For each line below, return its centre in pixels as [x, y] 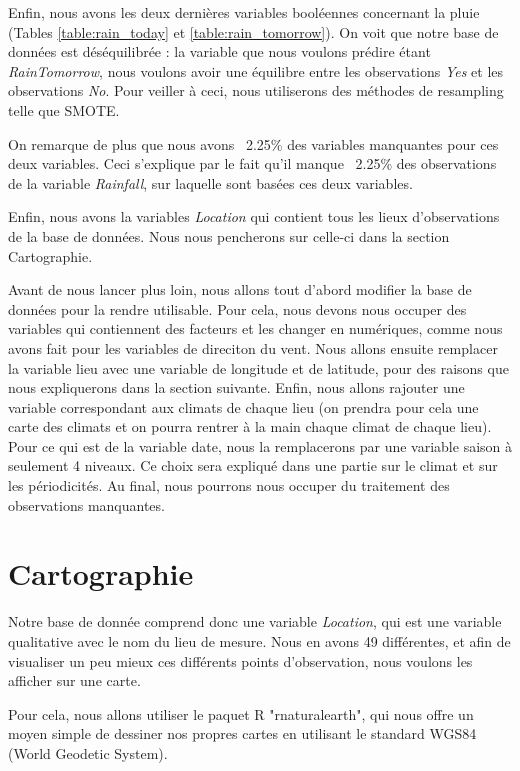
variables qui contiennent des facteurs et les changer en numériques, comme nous [255, 328]
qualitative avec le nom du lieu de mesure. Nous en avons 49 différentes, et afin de [259, 640]
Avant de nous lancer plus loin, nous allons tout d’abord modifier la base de [240, 289]
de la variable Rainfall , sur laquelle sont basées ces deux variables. [210, 182]
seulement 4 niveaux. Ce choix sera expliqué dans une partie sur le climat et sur [253, 465]
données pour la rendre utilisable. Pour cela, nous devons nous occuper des [237, 308]
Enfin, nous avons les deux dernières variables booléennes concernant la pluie [244, 12]
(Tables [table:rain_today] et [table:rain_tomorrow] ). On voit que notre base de [253, 31]
